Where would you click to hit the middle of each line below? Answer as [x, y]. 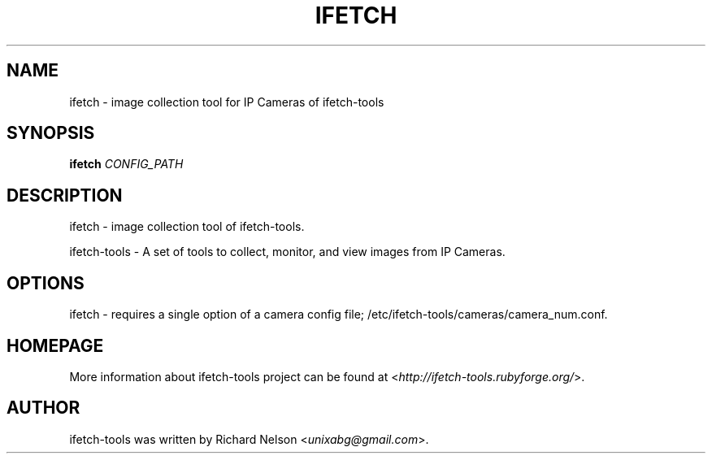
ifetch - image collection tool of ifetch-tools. [187, 227]
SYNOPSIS [51, 133]
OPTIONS [46, 283]
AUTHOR [43, 408]
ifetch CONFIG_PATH [126, 164]
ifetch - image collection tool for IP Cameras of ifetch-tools [227, 102]
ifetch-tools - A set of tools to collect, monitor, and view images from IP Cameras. [287, 252]
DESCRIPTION [65, 195]
